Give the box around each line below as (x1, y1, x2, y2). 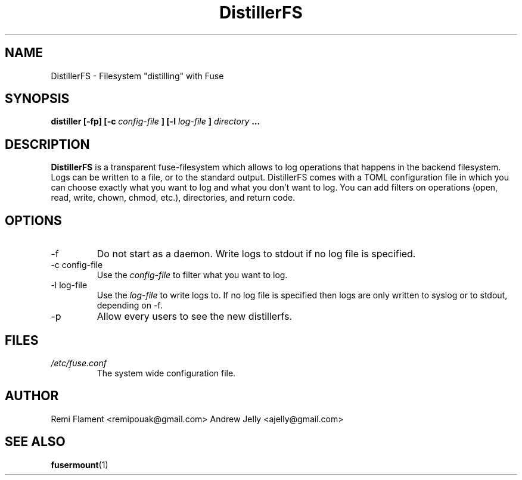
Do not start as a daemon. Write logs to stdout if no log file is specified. (97, 248, 416, 260)
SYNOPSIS (5, 91, 70, 107)
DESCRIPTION (5, 136, 90, 152)
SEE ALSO (5, 434, 66, 450)
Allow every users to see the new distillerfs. (97, 310, 293, 323)
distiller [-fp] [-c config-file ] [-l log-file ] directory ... (51, 116, 260, 127)
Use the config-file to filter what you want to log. (97, 270, 288, 280)
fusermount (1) (51, 459, 108, 470)
